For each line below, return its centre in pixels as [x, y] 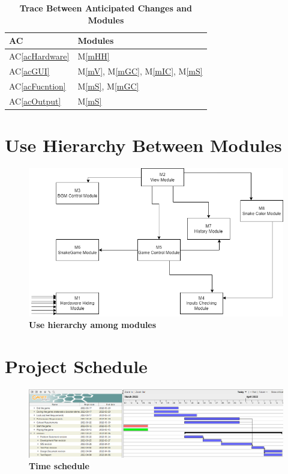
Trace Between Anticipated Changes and [106, 8]
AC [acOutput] [35, 101]
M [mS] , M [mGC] [108, 86]
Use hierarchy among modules [93, 325]
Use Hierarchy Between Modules [143, 144]
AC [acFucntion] [37, 86]
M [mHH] [94, 56]
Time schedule [59, 466]
